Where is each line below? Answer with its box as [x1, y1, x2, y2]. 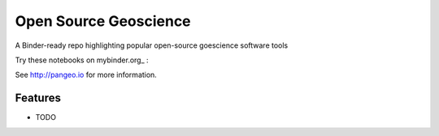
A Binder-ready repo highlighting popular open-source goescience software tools [15, 40, 289, 50]
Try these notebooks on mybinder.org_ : [15, 55, 150, 65]
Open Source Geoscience [15, 12, 191, 30]
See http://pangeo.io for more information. [15, 70, 158, 80]
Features [15, 91, 61, 105]
